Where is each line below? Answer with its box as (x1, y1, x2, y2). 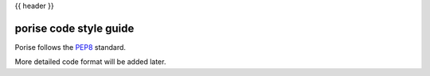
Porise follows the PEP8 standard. (14, 42, 127, 51)
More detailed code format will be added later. (14, 57, 166, 66)
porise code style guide (14, 21, 135, 35)
